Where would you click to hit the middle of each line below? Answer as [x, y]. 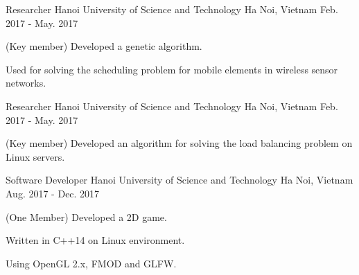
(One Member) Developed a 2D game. [86, 216]
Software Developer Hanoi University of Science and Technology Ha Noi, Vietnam [179, 180]
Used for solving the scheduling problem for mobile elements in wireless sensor [172, 69]
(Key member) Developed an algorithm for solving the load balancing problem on [179, 143]
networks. [26, 83]
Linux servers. [35, 156]
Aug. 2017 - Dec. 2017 [53, 193]
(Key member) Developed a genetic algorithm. [104, 46]
